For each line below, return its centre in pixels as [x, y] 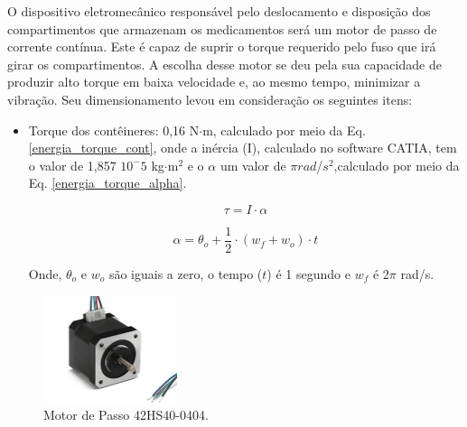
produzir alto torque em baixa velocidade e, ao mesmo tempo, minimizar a [214, 82]
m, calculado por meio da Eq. [284, 130]
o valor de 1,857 [72, 165]
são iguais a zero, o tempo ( [186, 274]
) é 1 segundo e [308, 274]
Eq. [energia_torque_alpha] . [107, 183]
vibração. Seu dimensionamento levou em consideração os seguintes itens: [210, 99]
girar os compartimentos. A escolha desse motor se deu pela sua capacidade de [224, 64]
